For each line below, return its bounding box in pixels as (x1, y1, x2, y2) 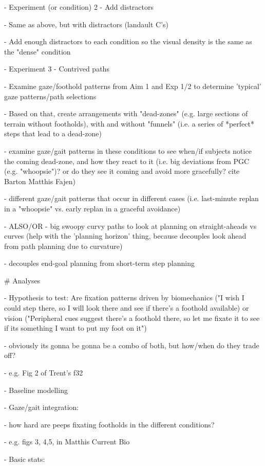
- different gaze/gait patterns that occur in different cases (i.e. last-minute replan (4, 193, 259, 204)
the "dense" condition (4, 46, 71, 57)
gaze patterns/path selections (4, 91, 97, 101)
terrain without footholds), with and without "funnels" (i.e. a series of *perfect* (4, 118, 254, 129)
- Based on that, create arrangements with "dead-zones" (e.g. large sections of (4, 108, 248, 119)
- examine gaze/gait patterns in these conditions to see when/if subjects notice (4, 145, 252, 156)
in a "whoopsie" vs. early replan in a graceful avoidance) (4, 203, 181, 213)
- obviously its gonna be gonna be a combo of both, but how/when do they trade (4, 339, 259, 350)
